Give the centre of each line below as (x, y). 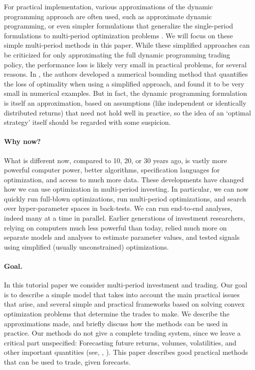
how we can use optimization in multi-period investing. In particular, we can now (126, 189)
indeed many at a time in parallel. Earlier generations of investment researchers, (125, 218)
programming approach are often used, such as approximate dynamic (108, 16)
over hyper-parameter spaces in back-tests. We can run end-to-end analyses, (118, 208)
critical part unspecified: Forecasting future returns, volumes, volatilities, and (120, 342)
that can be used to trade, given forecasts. (67, 362)
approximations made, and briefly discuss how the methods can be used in (116, 323)
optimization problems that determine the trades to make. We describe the (117, 314)
